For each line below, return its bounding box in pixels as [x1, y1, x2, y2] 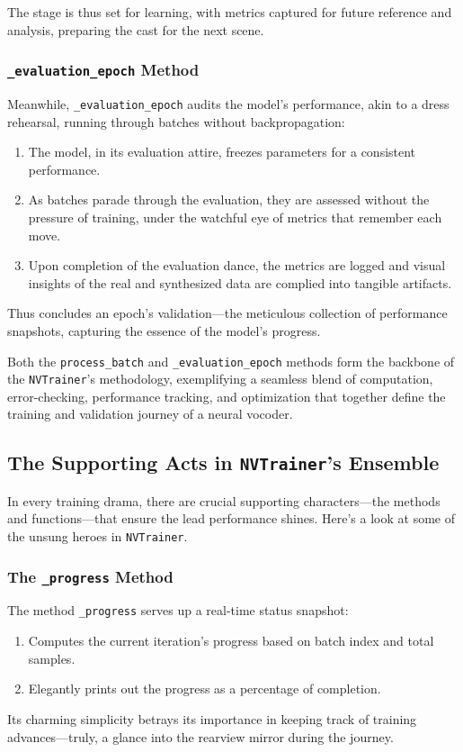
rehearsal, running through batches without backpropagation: [7, 112, 345, 131]
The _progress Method [7, 565, 174, 587]
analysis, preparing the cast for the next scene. [7, 20, 264, 39]
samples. [28, 648, 76, 667]
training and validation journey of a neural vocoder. [7, 404, 293, 423]
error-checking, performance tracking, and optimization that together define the [7, 386, 446, 405]
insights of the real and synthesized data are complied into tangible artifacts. [28, 273, 452, 292]
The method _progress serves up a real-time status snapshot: [7, 601, 349, 620]
